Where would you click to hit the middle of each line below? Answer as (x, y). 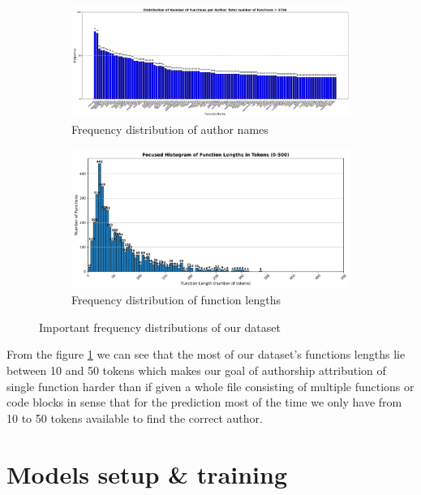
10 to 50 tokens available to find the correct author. (135, 418)
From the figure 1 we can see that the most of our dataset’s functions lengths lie (206, 354)
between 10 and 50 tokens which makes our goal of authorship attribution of (196, 370)
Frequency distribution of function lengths (176, 300)
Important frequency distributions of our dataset (160, 327)
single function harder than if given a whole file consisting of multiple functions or (210, 386)
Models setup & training (147, 473)
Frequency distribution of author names (170, 129)
